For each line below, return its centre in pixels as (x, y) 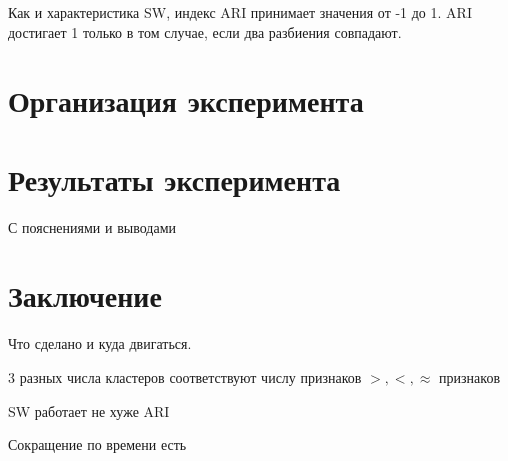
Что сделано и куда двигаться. (100, 343)
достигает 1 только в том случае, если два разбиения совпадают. (205, 31)
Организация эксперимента (186, 100)
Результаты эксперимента (174, 178)
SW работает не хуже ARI (89, 410)
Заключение (85, 295)
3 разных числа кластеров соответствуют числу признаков (185, 377)
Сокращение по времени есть (97, 444)
